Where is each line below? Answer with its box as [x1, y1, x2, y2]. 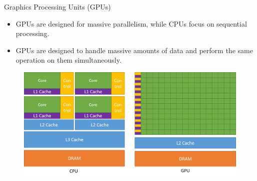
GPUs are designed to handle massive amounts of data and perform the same [15, 45, 253, 55]
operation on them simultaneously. [15, 55, 121, 65]
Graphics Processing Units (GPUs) [4, 2, 111, 12]
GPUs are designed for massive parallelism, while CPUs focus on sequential [15, 18, 247, 29]
